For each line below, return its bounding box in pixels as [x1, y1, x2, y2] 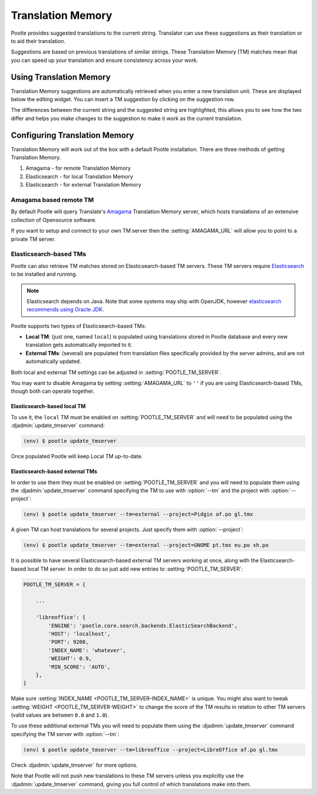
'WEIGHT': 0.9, [48, 655, 92, 662]
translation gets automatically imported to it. [25, 342, 132, 349]
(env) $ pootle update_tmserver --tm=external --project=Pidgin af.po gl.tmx [23, 511, 253, 518]
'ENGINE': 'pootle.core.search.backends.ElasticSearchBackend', [48, 622, 238, 629]
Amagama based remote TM [11, 196, 94, 204]
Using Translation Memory [11, 72, 111, 82]
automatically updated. [25, 358, 82, 365]
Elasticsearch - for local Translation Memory [25, 173, 134, 180]
